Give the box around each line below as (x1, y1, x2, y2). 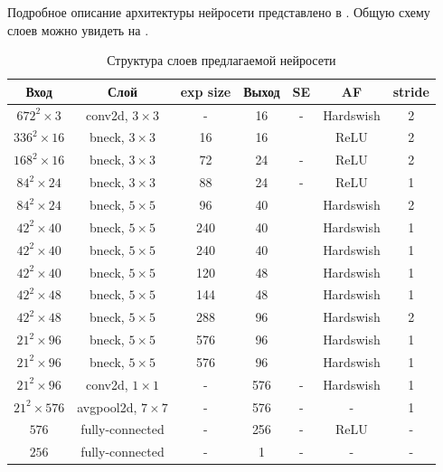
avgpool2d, (77, 397, 137, 416)
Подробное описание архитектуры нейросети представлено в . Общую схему (7, 3, 430, 21)
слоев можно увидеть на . (7, 20, 149, 39)
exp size (180, 81, 231, 100)
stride (392, 81, 429, 100)
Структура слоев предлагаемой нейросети (107, 51, 336, 70)
